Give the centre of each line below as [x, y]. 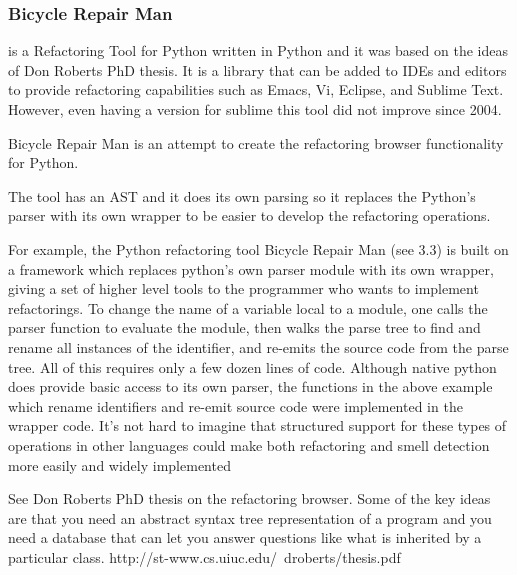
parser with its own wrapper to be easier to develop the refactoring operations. [249, 215]
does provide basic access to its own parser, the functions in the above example [250, 386]
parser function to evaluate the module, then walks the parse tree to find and [244, 327]
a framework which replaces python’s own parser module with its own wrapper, [251, 268]
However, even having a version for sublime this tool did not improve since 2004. [255, 109]
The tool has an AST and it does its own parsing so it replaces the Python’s [242, 195]
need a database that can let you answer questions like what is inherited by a [245, 537]
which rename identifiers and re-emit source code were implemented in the [235, 405]
